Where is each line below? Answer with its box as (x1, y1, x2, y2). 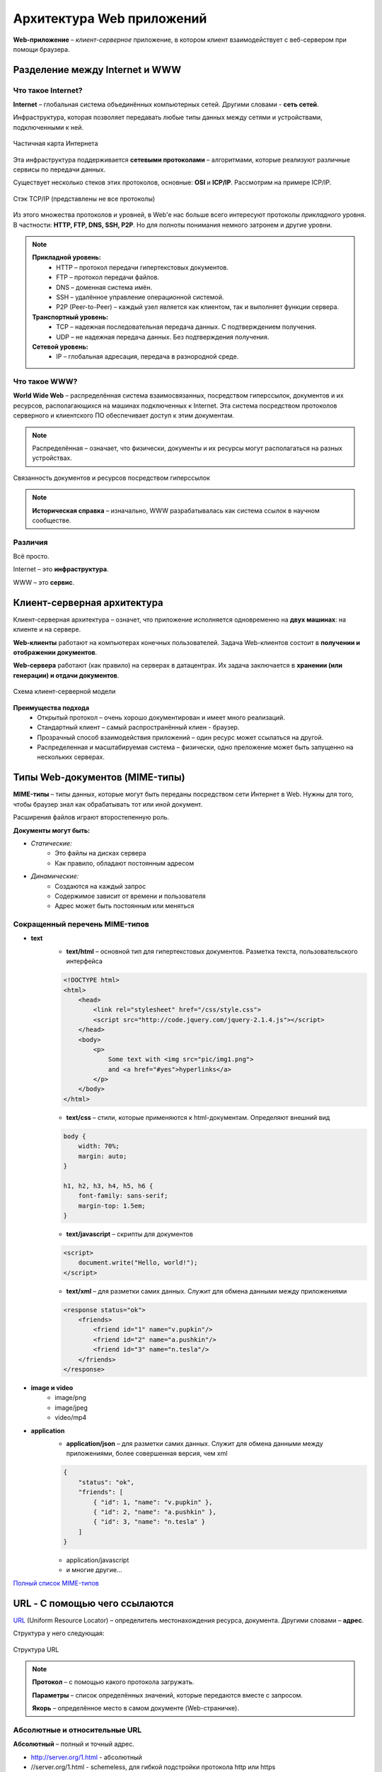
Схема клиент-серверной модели (13, 688, 116, 696)
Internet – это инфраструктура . (13, 565, 109, 573)
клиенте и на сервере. (13, 625, 81, 634)
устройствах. (32, 454, 72, 462)
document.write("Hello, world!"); (78, 1259, 198, 1267)
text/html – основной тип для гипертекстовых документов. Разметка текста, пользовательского (66, 947, 358, 955)
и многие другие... (66, 1566, 122, 1574)
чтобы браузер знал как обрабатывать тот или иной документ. (13, 800, 203, 808)
